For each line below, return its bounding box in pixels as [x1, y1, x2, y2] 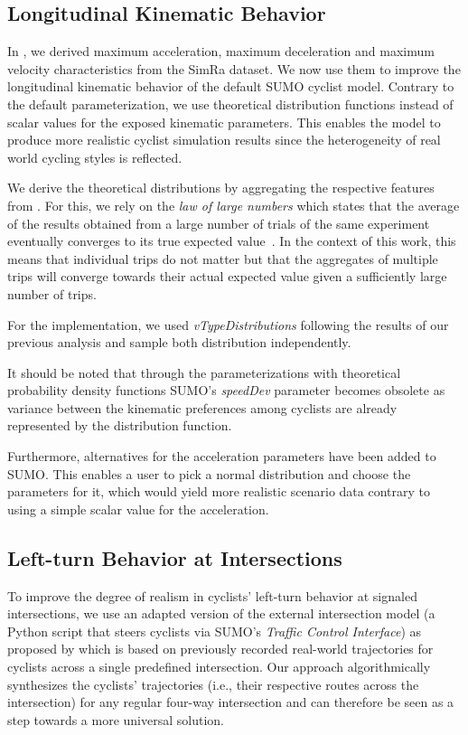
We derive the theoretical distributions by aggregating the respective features [7, 178, 435, 197]
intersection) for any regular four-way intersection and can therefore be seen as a [7, 693, 454, 711]
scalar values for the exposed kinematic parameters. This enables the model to [7, 112, 441, 131]
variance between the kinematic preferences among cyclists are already [7, 398, 398, 417]
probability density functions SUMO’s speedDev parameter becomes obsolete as [7, 381, 445, 400]
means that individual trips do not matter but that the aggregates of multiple [7, 249, 438, 268]
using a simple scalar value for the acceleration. [7, 499, 269, 518]
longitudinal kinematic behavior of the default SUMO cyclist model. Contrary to [7, 77, 454, 96]
